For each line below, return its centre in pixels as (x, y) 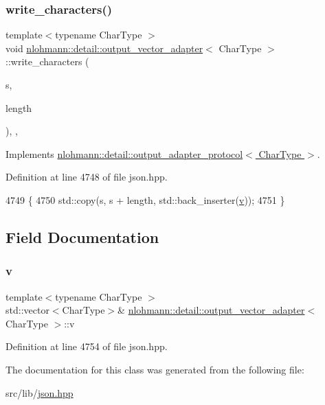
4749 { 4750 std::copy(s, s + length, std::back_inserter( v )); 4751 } (145, 199)
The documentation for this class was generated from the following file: (155, 369)
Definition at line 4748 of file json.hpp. (87, 177)
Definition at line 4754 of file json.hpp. (87, 346)
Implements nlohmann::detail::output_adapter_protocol (124, 153)
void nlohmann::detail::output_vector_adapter (104, 48)
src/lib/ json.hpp (40, 392)
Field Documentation (82, 236)
